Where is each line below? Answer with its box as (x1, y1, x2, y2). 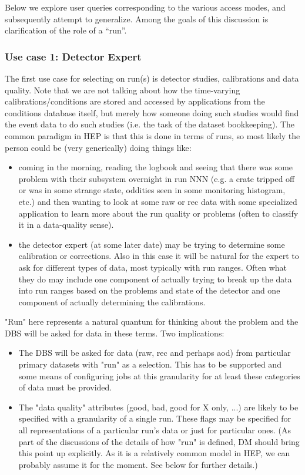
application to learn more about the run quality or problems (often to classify (18, 207, 299, 219)
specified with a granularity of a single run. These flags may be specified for (18, 412, 291, 425)
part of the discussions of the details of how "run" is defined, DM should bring (18, 435, 300, 447)
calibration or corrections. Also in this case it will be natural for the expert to (18, 250, 299, 262)
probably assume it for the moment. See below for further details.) (18, 458, 258, 470)
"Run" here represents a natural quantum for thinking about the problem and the (5, 315, 299, 328)
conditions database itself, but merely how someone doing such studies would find (5, 106, 299, 119)
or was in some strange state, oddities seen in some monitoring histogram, (18, 184, 286, 196)
